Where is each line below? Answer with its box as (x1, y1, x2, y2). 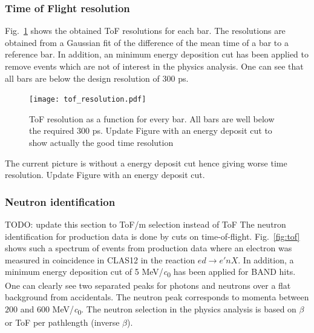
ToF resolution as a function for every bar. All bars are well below (29, 112, 275, 125)
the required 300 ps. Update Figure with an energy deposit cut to (29, 124, 272, 137)
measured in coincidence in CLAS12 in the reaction (5, 253, 195, 266)
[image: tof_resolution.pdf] (29, 95, 146, 104)
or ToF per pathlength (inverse (5, 315, 120, 328)
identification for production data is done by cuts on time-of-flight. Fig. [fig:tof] (5, 229, 300, 242)
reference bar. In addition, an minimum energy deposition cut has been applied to (5, 48, 309, 61)
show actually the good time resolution (29, 136, 174, 149)
